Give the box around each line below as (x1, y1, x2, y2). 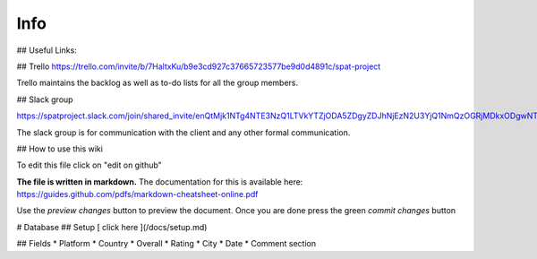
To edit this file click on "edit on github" (16, 160, 163, 170)
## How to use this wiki (16, 143, 103, 154)
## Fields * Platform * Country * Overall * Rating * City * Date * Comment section (16, 238, 317, 249)
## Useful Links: (16, 45, 78, 56)
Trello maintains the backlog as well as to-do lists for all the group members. (16, 77, 299, 89)
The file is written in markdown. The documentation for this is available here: (16, 176, 303, 187)
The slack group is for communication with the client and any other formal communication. (16, 126, 351, 138)
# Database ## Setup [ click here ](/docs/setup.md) (16, 221, 208, 232)
